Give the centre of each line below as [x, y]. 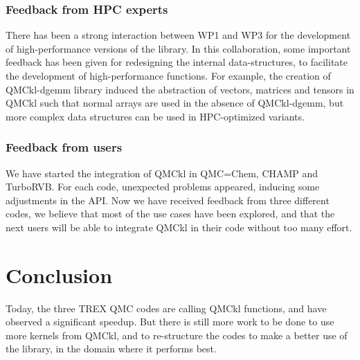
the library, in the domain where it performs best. [111, 349]
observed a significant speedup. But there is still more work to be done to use [170, 322]
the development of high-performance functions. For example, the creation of [168, 75]
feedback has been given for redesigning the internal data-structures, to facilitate [177, 62]
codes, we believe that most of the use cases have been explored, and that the [170, 214]
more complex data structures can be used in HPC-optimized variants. [155, 116]
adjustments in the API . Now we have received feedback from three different [168, 200]
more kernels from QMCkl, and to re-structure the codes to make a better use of [177, 335]
